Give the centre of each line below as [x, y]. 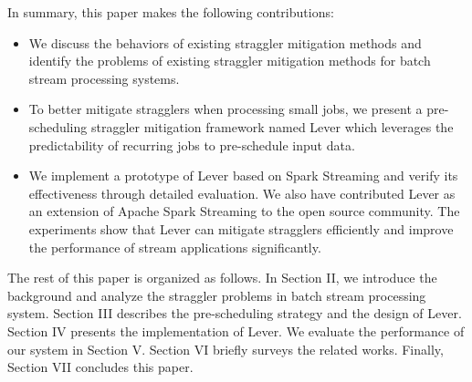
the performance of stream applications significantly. [175, 247]
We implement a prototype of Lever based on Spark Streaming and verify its [243, 176]
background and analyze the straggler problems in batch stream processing [217, 295]
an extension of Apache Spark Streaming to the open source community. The [244, 211]
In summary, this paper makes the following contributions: [171, 12]
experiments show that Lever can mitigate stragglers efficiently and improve [241, 228]
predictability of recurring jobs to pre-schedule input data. [192, 145]
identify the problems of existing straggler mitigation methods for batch [230, 61]
